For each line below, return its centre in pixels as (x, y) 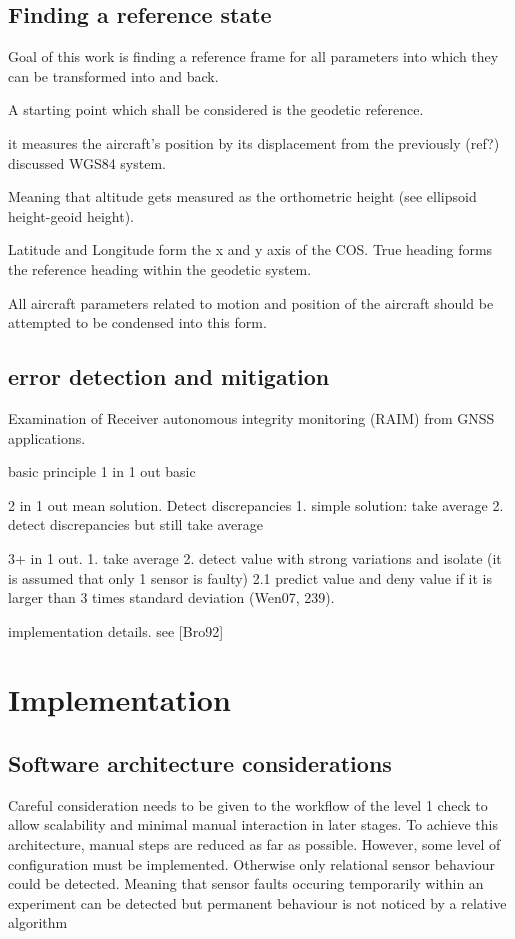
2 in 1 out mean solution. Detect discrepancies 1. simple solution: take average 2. (256, 504)
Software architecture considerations (200, 763)
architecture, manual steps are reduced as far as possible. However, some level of (254, 844)
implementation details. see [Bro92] (116, 630)
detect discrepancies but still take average (135, 524)
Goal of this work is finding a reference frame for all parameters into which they (253, 56)
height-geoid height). (71, 215)
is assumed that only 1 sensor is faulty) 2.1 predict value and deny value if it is (250, 577)
